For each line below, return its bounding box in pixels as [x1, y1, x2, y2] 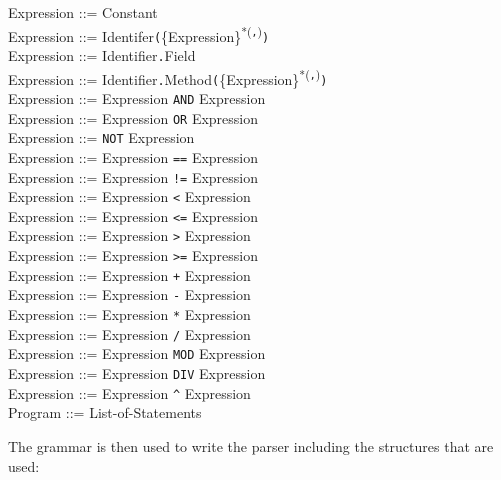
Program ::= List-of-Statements [8, 402, 202, 423]
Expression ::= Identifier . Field [8, 44, 196, 65]
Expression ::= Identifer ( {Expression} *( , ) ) [8, 22, 270, 46]
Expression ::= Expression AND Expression [8, 87, 266, 108]
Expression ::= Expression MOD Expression [8, 343, 266, 364]
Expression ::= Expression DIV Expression [8, 363, 266, 384]
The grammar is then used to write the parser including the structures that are [8, 435, 494, 456]
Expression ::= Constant [8, 2, 158, 22]
